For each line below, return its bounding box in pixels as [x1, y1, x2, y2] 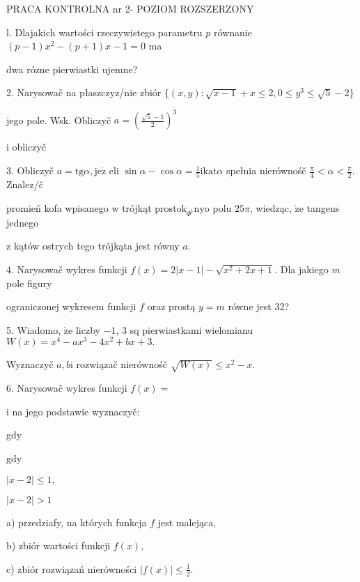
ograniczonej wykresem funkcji [6, 299, 136, 314]
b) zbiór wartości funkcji [6, 538, 111, 553]
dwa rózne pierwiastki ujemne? [6, 61, 138, 76]
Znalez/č [6, 177, 43, 192]
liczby [75, 322, 100, 337]
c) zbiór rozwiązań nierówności [6, 561, 137, 576]
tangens [306, 200, 340, 215]
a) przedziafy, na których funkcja [6, 514, 147, 529]
